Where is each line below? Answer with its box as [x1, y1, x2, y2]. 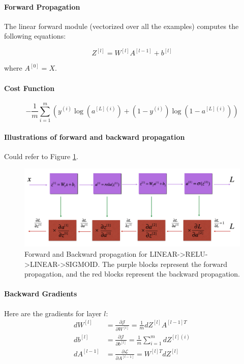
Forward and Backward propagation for [24, 248, 147, 259]
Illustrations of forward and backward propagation [4, 131, 185, 142]
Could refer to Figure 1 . [4, 150, 78, 161]
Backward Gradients [4, 288, 77, 299]
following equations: [4, 31, 66, 41]
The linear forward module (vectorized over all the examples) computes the [4, 20, 239, 31]
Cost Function [4, 82, 55, 93]
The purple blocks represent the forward [102, 258, 228, 269]
